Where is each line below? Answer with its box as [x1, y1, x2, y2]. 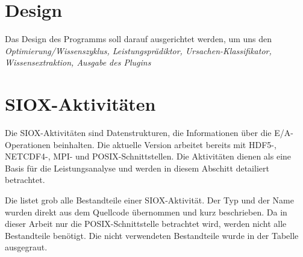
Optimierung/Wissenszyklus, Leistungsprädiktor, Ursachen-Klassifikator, [5, 44, 272, 57]
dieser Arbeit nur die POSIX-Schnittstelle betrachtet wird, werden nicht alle [5, 217, 287, 230]
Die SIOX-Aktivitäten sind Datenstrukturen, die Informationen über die [5, 126, 272, 139]
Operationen [5, 138, 51, 150]
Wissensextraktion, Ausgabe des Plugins [5, 56, 151, 69]
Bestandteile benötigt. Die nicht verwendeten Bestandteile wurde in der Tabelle [5, 229, 299, 241]
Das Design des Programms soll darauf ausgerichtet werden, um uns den [5, 33, 272, 45]
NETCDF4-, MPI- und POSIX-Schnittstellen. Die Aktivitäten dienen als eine [5, 150, 292, 163]
